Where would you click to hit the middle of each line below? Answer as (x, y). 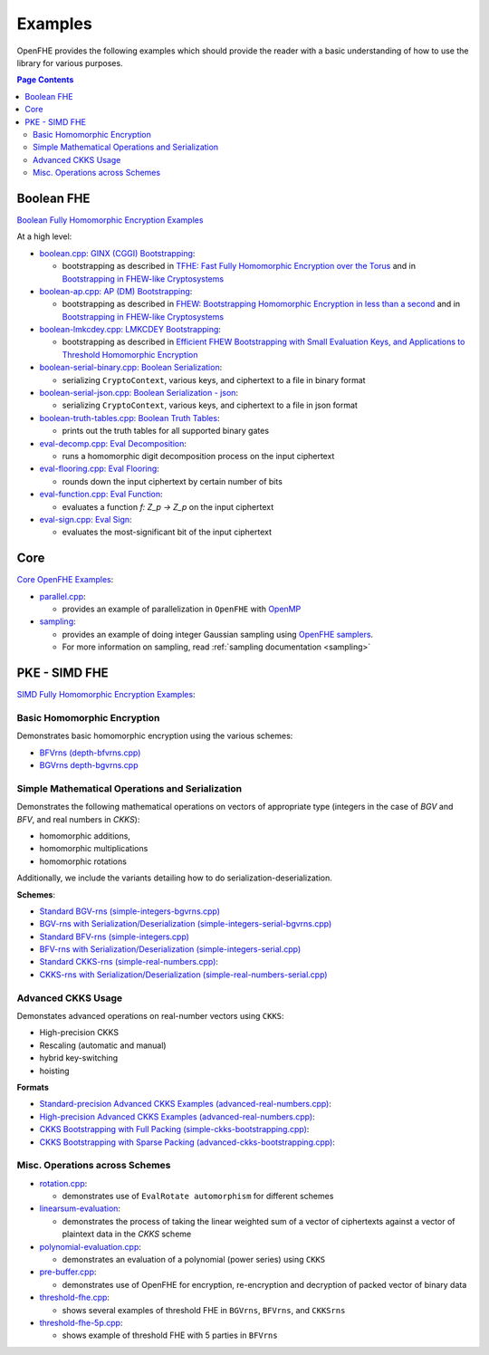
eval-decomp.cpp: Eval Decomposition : (113, 443)
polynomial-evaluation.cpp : (91, 1246)
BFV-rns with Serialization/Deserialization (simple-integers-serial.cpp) (170, 949)
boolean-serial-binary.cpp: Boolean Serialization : (131, 368)
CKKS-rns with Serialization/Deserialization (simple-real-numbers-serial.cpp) (183, 975)
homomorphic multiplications (94, 849)
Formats (33, 1087)
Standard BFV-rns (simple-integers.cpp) (115, 937)
